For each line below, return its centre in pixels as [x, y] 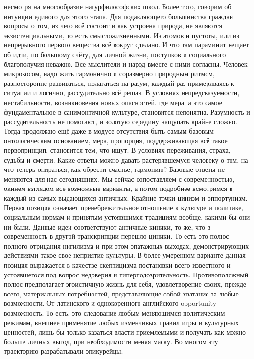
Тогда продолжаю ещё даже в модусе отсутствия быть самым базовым [109, 131]
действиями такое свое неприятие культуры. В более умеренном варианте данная [125, 255]
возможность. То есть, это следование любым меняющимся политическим [115, 313]
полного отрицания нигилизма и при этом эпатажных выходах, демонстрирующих [127, 245]
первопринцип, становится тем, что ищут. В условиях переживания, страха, [117, 150]
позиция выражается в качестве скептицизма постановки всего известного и [117, 265]
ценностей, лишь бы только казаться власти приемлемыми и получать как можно [125, 332]
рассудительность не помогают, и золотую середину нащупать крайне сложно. [121, 121]
